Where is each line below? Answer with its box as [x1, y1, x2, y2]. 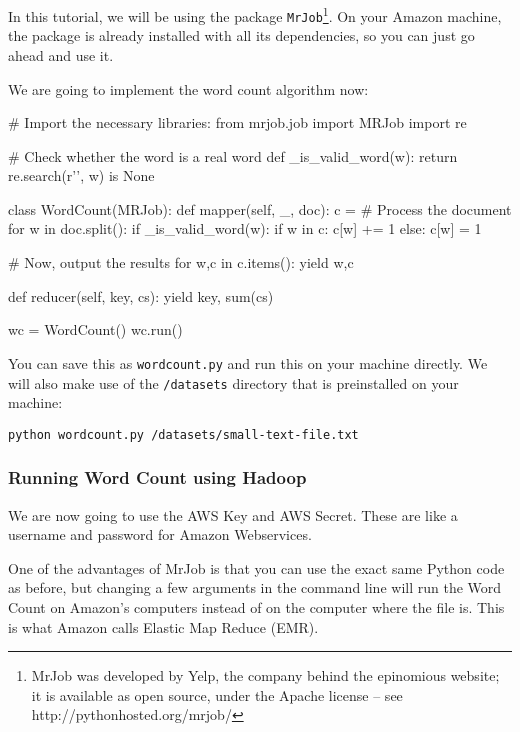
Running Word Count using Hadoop [8, 465, 307, 490]
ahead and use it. [8, 44, 114, 65]
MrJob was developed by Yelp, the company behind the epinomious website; [31, 665, 500, 686]
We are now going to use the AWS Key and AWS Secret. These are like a [8, 504, 458, 525]
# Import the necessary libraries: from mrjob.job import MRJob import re [8, 112, 467, 133]
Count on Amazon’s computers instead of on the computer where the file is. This [8, 597, 505, 617]
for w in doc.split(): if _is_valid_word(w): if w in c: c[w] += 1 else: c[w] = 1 [8, 218, 482, 239]
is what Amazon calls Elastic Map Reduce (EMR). [8, 616, 319, 637]
